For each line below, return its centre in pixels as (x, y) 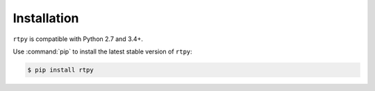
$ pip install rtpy (60, 70)
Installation (46, 18)
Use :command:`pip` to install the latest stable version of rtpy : (102, 51)
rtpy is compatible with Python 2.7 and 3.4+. (78, 39)
